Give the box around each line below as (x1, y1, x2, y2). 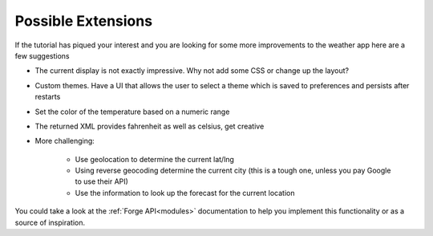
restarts (34, 92, 61, 102)
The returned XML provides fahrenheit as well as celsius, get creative (34, 121, 265, 131)
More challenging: (34, 136, 95, 146)
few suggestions (14, 51, 70, 60)
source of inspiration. (14, 218, 86, 227)
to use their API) (75, 177, 128, 186)
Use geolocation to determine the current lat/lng (75, 154, 234, 164)
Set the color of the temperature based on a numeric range (34, 107, 230, 116)
